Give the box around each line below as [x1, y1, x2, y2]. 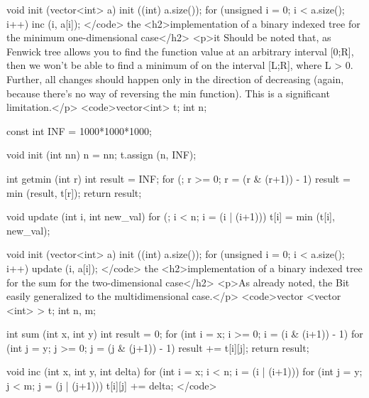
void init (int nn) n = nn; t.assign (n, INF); [6, 147, 197, 162]
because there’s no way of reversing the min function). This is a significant [6, 85, 330, 100]
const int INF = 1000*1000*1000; [6, 123, 152, 138]
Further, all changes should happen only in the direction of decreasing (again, [6, 71, 344, 86]
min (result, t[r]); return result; [6, 185, 142, 200]
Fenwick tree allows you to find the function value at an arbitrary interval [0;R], [6, 43, 354, 58]
